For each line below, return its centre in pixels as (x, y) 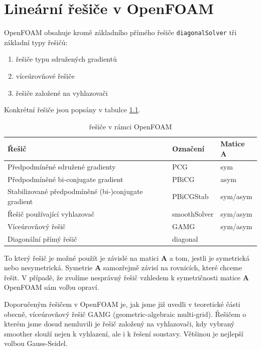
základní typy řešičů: (36, 42)
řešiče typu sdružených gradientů (66, 59)
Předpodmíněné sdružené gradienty (62, 166)
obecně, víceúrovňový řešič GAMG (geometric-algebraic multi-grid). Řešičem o (125, 314)
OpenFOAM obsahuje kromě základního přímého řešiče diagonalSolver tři (120, 32)
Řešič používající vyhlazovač (51, 213)
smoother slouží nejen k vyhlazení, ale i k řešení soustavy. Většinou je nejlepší (124, 333)
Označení (188, 149)
